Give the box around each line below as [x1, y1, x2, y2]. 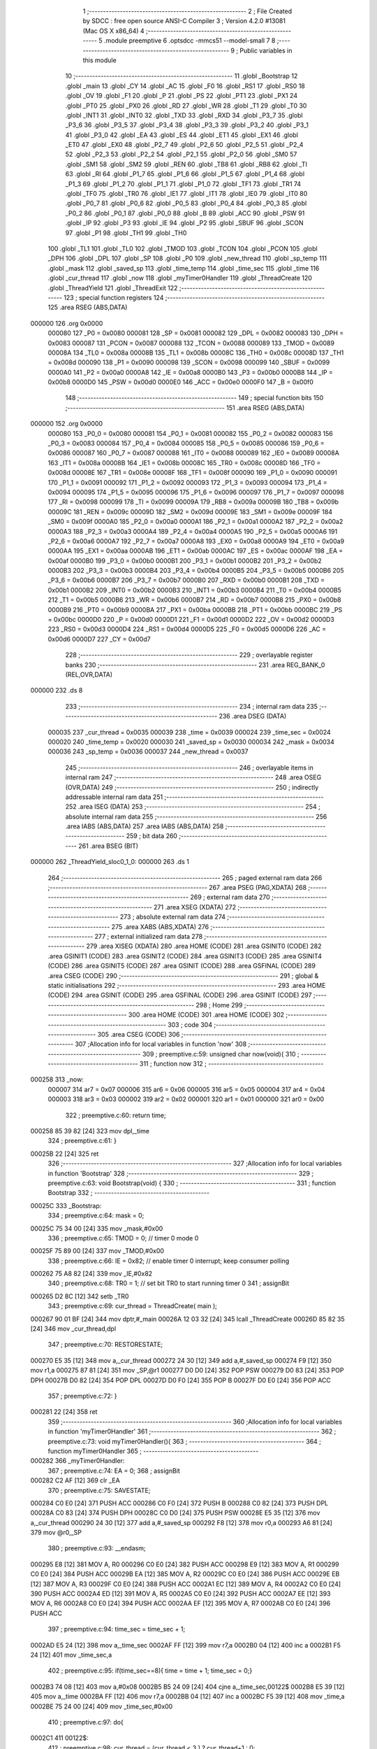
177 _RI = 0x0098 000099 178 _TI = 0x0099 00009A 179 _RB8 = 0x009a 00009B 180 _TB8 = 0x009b [47, 497, 339, 507]
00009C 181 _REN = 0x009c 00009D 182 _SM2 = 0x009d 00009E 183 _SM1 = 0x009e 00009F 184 [47, 507, 333, 516]
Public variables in [239, 46, 293, 55]
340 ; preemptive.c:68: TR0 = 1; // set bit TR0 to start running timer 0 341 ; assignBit [47, 1279, 290, 1287]
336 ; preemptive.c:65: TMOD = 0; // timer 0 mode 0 [47, 1233, 199, 1242]
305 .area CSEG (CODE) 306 [97, 1030, 180, 1038]
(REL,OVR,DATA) [65, 670, 113, 679]
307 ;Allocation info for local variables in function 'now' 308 [74, 1040, 247, 1049]
